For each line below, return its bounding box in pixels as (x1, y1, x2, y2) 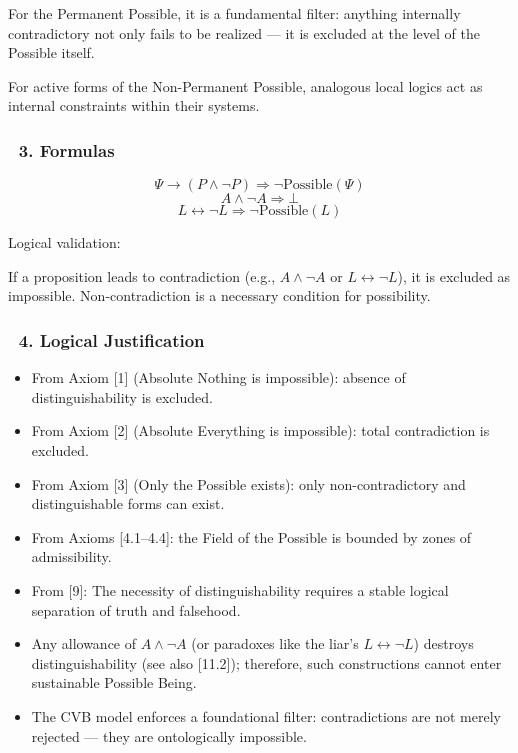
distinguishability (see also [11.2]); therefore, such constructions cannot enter (31, 652, 502, 673)
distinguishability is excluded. (31, 386, 213, 407)
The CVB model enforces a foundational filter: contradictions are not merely (31, 705, 501, 726)
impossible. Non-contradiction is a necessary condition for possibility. (8, 285, 431, 306)
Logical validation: (8, 232, 121, 253)
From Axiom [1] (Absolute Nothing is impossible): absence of (31, 367, 406, 388)
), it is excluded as (397, 265, 511, 286)
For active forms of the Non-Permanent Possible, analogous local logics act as (8, 75, 483, 96)
